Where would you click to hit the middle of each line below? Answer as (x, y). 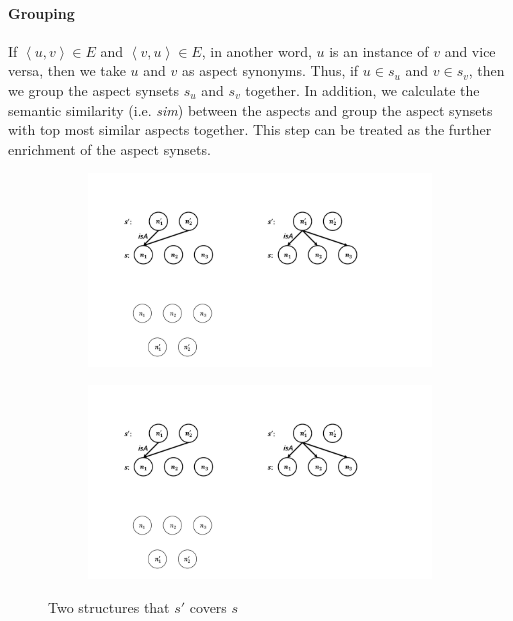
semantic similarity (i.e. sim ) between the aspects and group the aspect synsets (250, 109)
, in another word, (256, 50)
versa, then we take (67, 70)
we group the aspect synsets (94, 89)
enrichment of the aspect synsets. (109, 148)
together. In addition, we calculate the (362, 89)
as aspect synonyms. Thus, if (270, 70)
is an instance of (379, 50)
